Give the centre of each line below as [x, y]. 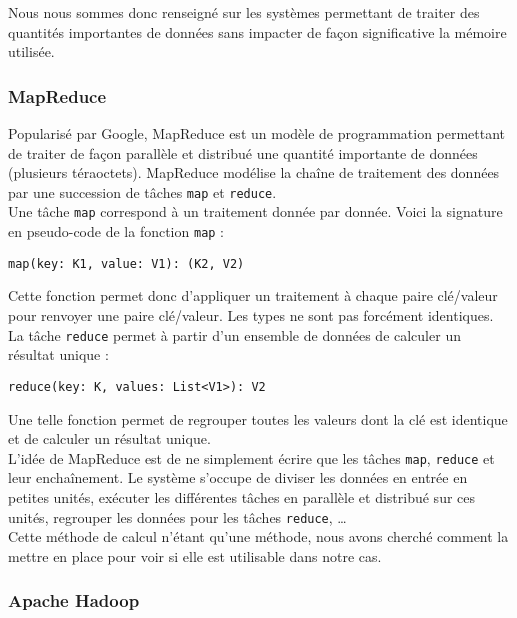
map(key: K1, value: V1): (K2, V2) [126, 263]
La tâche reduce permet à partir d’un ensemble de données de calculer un [234, 334]
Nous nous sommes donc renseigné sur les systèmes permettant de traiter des [244, 12]
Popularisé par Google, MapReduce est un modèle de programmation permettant [257, 133]
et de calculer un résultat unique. [109, 438]
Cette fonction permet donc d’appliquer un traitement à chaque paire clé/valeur [253, 295]
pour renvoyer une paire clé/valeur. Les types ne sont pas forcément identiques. [251, 315]
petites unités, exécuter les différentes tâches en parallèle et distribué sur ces [242, 496]
